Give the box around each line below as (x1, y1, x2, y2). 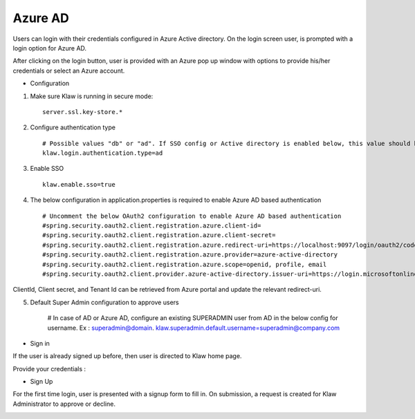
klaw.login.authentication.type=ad (42, 149, 163, 157)
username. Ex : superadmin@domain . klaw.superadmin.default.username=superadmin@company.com (47, 324, 340, 332)
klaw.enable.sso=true (42, 180, 116, 188)
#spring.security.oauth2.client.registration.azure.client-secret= (42, 232, 276, 239)
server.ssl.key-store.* (42, 108, 123, 115)
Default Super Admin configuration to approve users (30, 298, 179, 306)
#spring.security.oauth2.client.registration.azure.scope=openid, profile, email (42, 260, 327, 268)
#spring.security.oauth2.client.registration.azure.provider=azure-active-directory (42, 251, 338, 259)
